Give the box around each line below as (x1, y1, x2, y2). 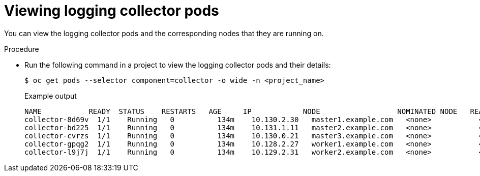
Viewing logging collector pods (4, 2, 219, 19)
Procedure (4, 44, 39, 53)
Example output (24, 91, 77, 100)
